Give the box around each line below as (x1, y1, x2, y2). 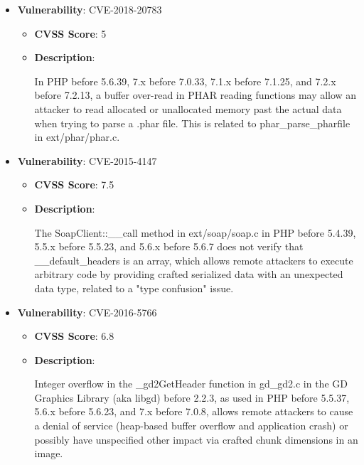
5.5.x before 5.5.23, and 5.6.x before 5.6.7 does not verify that (34, 239, 304, 254)
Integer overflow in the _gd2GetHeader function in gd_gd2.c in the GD (34, 376, 348, 391)
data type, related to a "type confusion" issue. (34, 280, 234, 295)
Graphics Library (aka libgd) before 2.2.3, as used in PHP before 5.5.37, (34, 390, 350, 405)
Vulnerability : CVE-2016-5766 (17, 304, 157, 319)
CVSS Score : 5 (34, 26, 107, 41)
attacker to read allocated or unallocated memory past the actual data (34, 101, 342, 116)
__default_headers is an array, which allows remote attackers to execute (34, 252, 353, 267)
